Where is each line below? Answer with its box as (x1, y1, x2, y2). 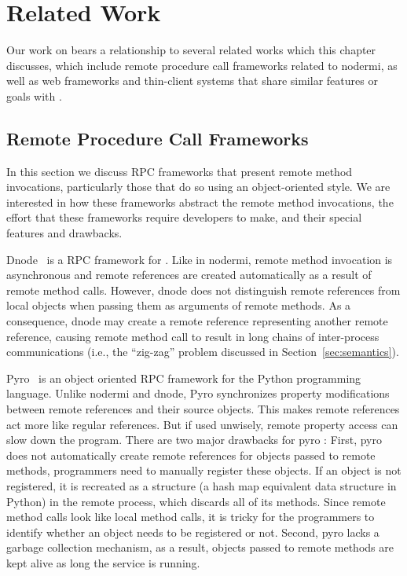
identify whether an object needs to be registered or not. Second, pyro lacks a (6, 523, 379, 540)
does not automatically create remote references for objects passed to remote (6, 446, 376, 463)
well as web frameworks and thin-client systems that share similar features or (6, 72, 378, 89)
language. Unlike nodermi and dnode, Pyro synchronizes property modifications (6, 385, 390, 402)
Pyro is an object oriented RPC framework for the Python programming (6, 369, 361, 386)
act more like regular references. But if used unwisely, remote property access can (6, 416, 398, 432)
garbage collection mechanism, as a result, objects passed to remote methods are (6, 539, 394, 556)
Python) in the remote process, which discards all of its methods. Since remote (6, 493, 386, 509)
